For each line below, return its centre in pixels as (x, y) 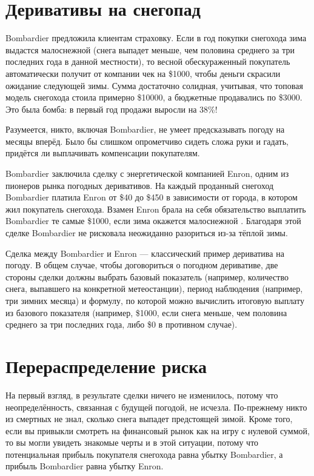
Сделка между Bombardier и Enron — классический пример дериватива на (145, 253)
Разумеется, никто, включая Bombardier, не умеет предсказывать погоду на (145, 129)
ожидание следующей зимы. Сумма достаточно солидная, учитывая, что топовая (154, 85)
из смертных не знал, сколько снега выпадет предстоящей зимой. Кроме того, (149, 419)
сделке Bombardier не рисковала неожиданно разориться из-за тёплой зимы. (147, 233)
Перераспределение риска (106, 365)
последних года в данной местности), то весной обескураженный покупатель (148, 61)
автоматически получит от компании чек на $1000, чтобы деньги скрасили (143, 73)
